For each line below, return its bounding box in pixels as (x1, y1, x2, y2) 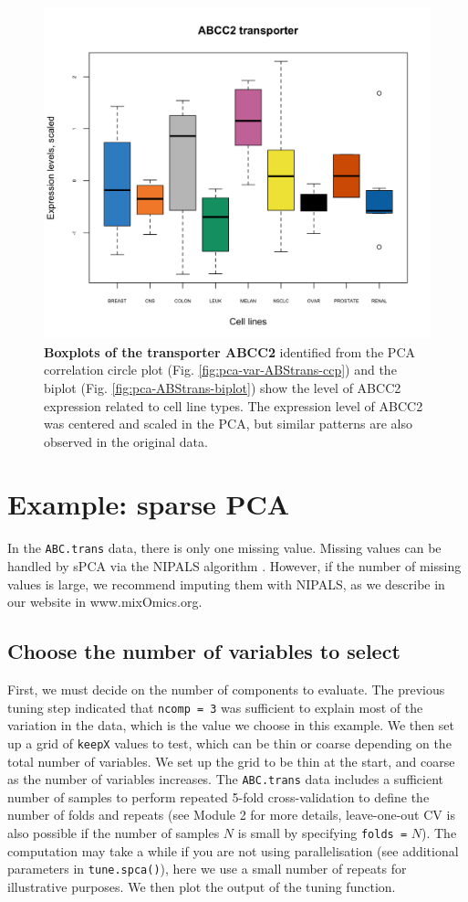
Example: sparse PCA (7, 485, 290, 523)
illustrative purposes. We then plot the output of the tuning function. (7, 876, 396, 896)
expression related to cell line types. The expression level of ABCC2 (44, 396, 423, 415)
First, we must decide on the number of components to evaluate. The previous (7, 680, 445, 699)
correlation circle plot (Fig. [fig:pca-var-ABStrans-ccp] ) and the (44, 360, 397, 379)
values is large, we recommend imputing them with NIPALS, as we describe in (7, 574, 445, 593)
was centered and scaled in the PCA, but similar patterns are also (44, 414, 412, 433)
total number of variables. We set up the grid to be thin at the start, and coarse (7, 751, 455, 770)
